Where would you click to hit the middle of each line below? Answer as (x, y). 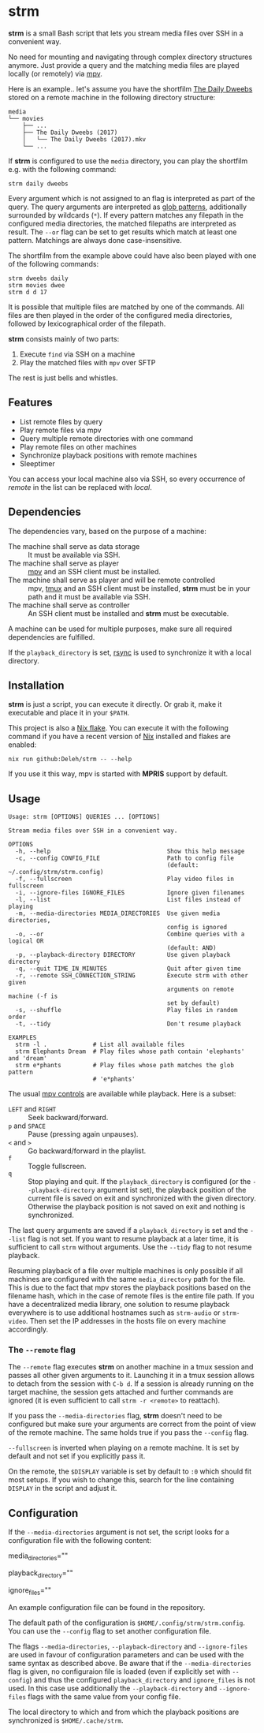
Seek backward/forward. (68, 1118)
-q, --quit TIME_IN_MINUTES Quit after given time (128, 969)
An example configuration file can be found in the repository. (107, 1607)
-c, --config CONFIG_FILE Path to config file (125, 858)
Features (30, 403)
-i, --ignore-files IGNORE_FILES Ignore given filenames (130, 893)
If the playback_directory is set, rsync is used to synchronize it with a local (130, 652)
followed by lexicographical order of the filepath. (87, 323)
